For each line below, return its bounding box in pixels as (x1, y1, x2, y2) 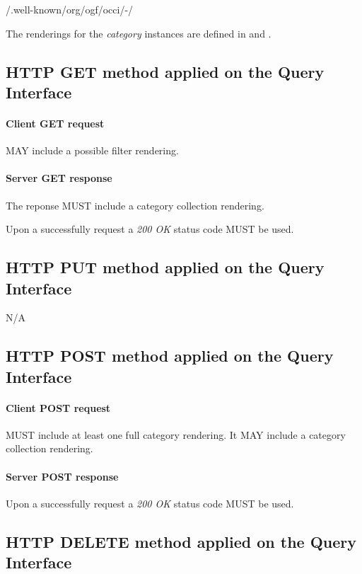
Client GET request (6, 115, 105, 130)
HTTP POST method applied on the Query (6, 345, 334, 367)
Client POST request (6, 400, 111, 415)
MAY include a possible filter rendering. (6, 143, 179, 158)
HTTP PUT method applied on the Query (6, 256, 325, 278)
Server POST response (6, 469, 119, 483)
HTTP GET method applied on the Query (6, 60, 325, 82)
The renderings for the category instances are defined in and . (6, 25, 271, 40)
